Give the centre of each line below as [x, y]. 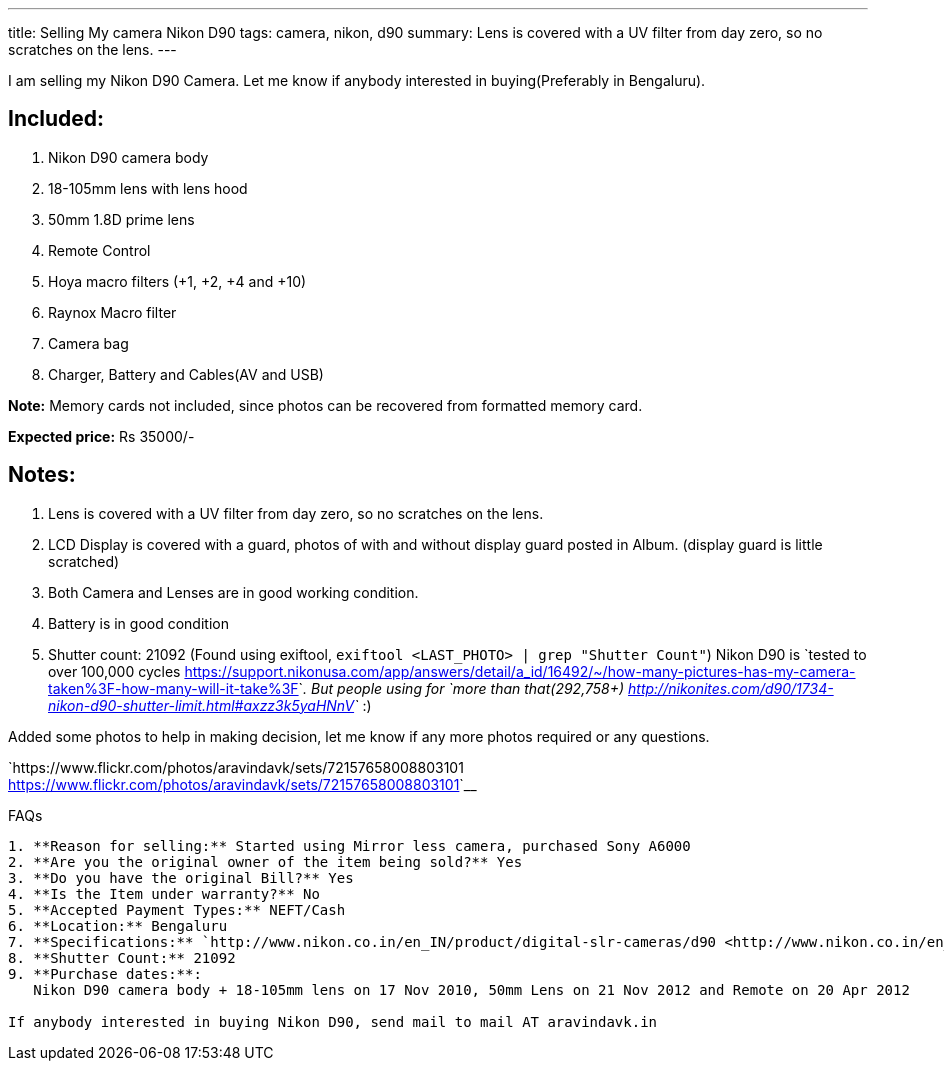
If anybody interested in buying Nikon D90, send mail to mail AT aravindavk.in [333, 1021]
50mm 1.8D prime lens [121, 219]
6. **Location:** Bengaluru [118, 925]
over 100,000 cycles [114, 671]
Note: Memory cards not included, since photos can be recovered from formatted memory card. [325, 405]
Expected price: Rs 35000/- [101, 436]
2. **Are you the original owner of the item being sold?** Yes [265, 861]
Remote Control [99, 250]
